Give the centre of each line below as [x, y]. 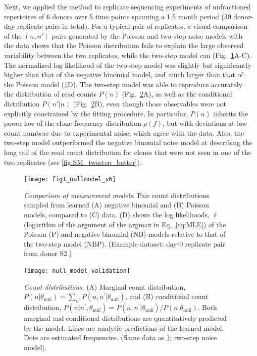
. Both [207, 307]
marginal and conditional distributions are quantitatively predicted [125, 318]
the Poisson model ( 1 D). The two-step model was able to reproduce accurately [123, 84]
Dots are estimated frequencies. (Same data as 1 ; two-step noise [120, 337]
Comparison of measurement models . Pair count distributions [117, 195]
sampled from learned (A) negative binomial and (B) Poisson [117, 205]
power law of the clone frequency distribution [73, 123]
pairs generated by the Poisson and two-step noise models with [147, 35]
